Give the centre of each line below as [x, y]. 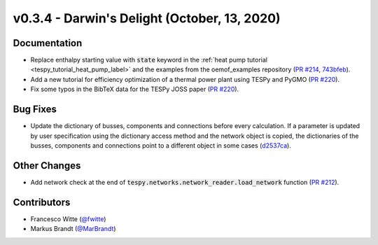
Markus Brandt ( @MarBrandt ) [73, 229]
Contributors [42, 202]
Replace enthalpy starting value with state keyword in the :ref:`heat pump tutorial [149, 60]
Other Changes [47, 166]
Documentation [48, 43]
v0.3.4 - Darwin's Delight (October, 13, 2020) [147, 18]
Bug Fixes [35, 110]
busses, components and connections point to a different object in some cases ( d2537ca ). [161, 145]
